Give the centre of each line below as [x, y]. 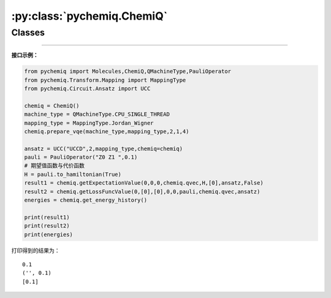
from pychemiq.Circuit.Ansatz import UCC [87, 88]
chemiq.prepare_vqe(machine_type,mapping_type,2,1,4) [107, 131]
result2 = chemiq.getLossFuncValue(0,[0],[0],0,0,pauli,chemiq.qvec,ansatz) [142, 191]
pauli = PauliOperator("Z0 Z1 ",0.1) [81, 157]
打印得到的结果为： [36, 250]
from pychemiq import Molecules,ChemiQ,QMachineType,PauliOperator [128, 71]
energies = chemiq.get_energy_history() [86, 200]
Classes [28, 32]
